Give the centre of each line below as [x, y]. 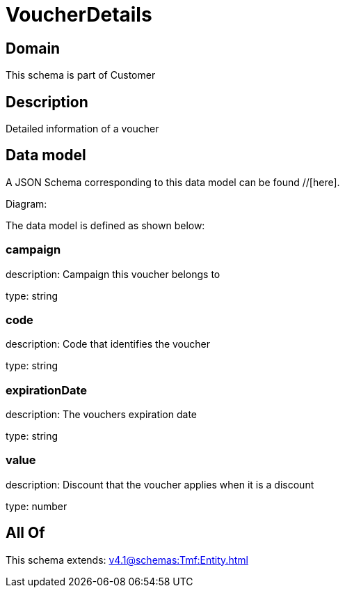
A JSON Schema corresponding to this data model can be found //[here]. [173, 182]
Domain [33, 48]
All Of [25, 533]
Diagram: [26, 203]
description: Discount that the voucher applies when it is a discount [160, 484]
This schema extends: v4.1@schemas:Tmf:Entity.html [127, 560]
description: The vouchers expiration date [102, 415]
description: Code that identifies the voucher [108, 344]
